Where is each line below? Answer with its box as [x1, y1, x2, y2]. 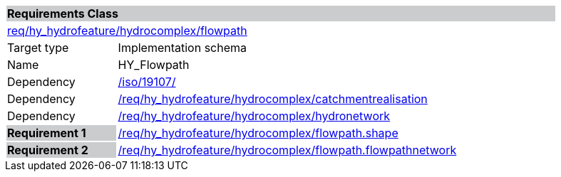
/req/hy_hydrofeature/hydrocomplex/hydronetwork [118, 109, 391, 123]
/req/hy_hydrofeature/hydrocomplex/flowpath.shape [118, 126, 398, 140]
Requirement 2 [7, 143, 88, 157]
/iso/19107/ [118, 75, 176, 89]
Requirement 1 [7, 126, 86, 140]
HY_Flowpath [118, 58, 190, 72]
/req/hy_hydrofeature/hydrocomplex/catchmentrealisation [118, 92, 428, 106]
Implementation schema [118, 41, 247, 55]
